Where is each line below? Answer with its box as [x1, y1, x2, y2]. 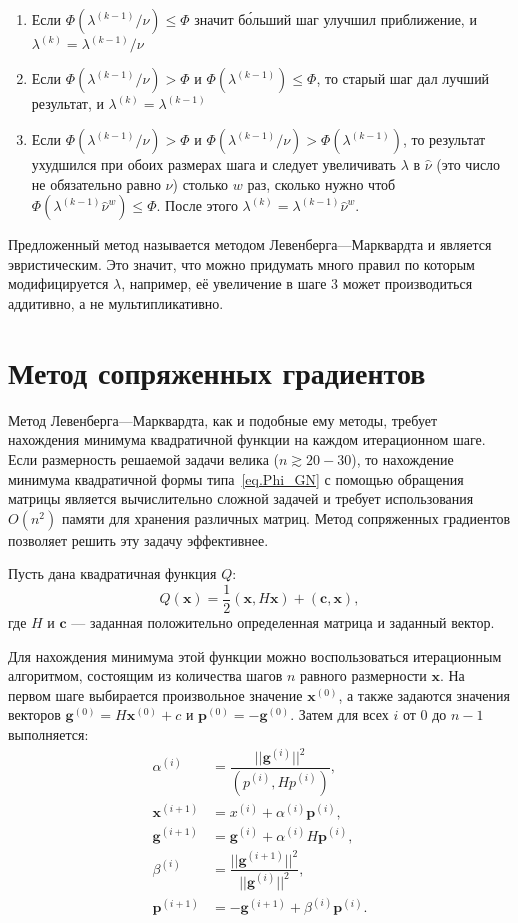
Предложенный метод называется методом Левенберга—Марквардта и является [8, 234, 492, 255]
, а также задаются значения [338, 684, 510, 705]
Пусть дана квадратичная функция [8, 563, 217, 584]
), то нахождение [351, 448, 454, 469]
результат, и [31, 93, 104, 114]
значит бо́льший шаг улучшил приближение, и [194, 9, 477, 29]
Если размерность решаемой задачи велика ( [8, 448, 280, 469]
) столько [172, 173, 229, 194]
